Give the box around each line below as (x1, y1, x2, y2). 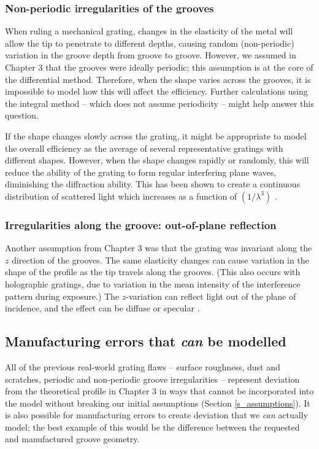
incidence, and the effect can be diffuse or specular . (5, 302, 200, 314)
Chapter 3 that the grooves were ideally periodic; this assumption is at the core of (5, 61, 313, 73)
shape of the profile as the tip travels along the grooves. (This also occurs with (5, 265, 301, 278)
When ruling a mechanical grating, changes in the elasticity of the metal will (5, 25, 293, 37)
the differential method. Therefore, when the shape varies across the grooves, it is (5, 72, 311, 85)
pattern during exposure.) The (5, 289, 120, 302)
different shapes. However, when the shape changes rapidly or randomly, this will (5, 154, 309, 166)
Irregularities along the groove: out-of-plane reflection (5, 217, 277, 232)
